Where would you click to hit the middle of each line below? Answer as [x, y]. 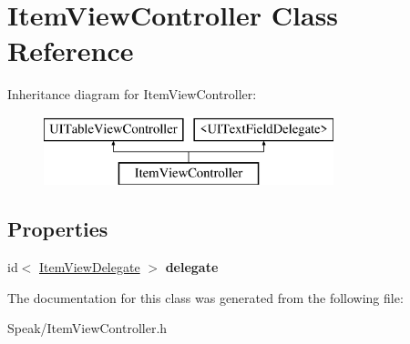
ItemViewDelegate [90, 267]
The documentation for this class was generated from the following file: [205, 297]
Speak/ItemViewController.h [87, 328]
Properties [58, 229]
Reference [71, 51]
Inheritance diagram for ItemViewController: [132, 94]
